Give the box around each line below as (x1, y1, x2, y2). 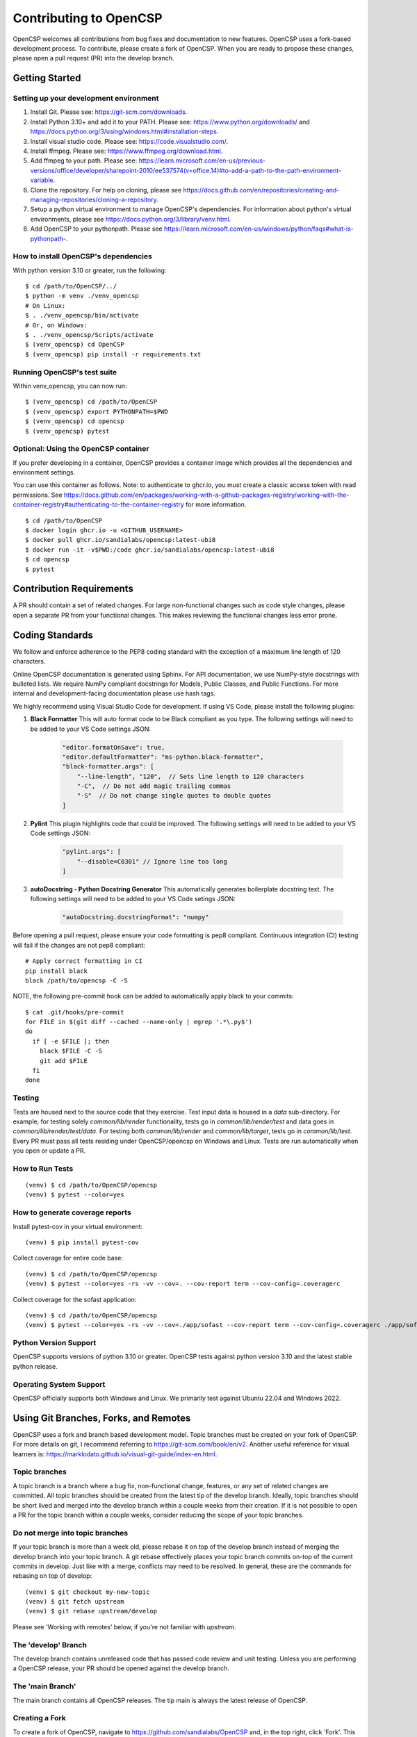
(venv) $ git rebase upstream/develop (25, 1607, 158, 1615)
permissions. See (13, 491, 63, 499)
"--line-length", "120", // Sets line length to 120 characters (76, 772, 304, 780)
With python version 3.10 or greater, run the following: (13, 266, 167, 274)
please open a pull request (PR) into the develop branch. (13, 54, 174, 63)
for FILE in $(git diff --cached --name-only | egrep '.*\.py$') (25, 1018, 253, 1026)
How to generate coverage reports (13, 1208, 131, 1217)
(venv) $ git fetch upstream (25, 1598, 124, 1606)
